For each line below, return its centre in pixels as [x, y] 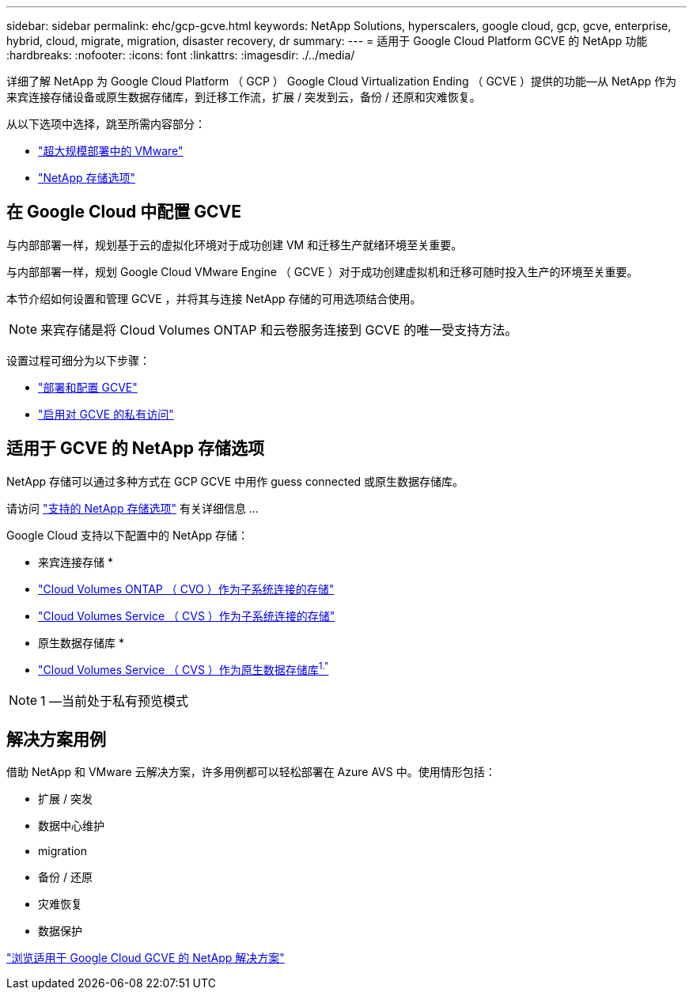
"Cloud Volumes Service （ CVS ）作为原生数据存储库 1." [184, 669]
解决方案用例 [56, 739]
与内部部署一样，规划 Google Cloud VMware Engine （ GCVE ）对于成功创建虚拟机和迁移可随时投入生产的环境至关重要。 [322, 271]
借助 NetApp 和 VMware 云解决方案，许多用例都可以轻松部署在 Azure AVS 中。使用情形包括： [251, 772]
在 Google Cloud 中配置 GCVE [124, 212]
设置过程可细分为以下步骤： [78, 360]
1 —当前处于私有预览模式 [115, 701]
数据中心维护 [71, 826]
